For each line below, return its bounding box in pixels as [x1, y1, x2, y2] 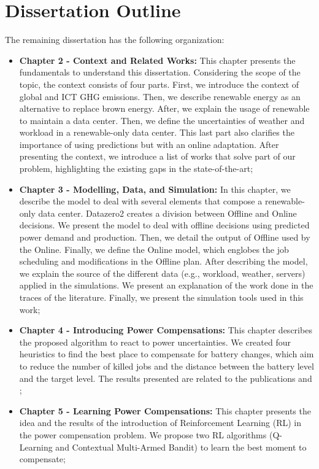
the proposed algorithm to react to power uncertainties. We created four [19, 335, 291, 348]
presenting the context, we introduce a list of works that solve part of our [19, 150, 296, 163]
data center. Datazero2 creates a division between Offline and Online [38, 206, 297, 219]
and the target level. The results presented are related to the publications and [19, 371, 312, 384]
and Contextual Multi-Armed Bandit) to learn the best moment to [55, 440, 307, 453]
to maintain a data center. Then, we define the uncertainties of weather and [19, 114, 305, 126]
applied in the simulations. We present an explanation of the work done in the [19, 279, 313, 292]
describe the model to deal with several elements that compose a [19, 195, 263, 207]
